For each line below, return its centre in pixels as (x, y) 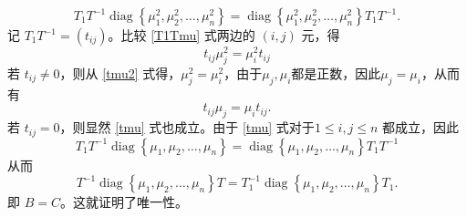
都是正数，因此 (336, 72)
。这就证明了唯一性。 (124, 202)
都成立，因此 (421, 127)
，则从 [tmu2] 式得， (120, 72)
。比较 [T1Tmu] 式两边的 (182, 35)
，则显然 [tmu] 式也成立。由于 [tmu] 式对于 (187, 127)
